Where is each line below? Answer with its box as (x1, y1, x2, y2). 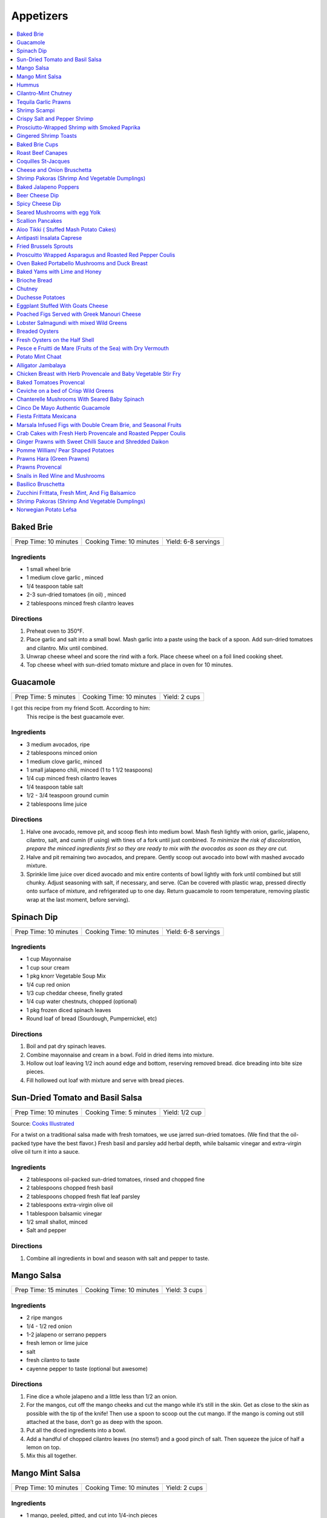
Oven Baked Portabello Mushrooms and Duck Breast (16, 260, 148, 267)
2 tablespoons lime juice (26, 800, 87, 808)
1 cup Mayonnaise (26, 955, 72, 962)
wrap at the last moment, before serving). (26, 896, 130, 903)
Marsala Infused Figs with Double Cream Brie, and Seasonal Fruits (16, 421, 182, 428)
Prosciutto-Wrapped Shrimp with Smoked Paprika (16, 123, 140, 131)
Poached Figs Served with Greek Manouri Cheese (16, 310, 142, 318)
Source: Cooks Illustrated (11, 1120, 74, 1127)
